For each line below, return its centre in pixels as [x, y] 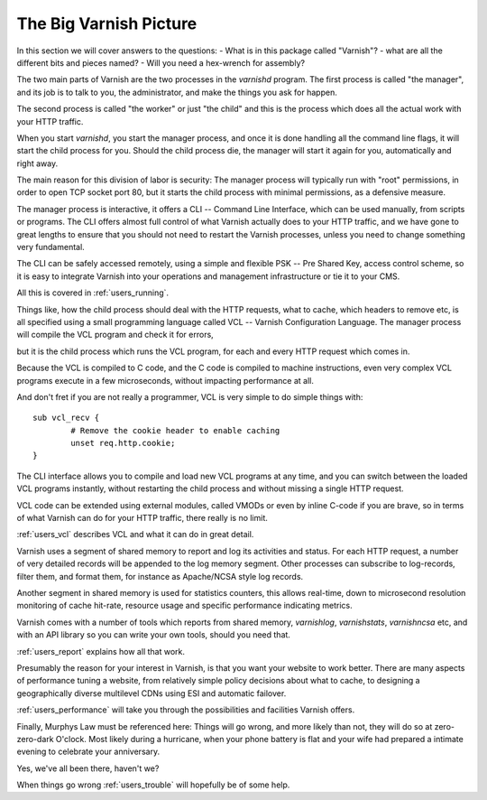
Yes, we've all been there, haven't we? [88, 768]
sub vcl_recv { [66, 418]
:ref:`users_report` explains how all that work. [101, 651]
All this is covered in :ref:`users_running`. [93, 293]
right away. [37, 163]
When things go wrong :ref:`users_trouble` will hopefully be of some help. [153, 785]
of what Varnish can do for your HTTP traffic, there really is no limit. [142, 518]
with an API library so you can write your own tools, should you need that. [153, 635]
